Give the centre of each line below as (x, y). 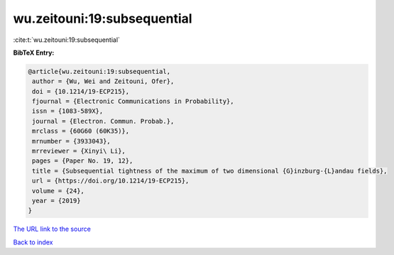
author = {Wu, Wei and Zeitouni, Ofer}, (103, 81)
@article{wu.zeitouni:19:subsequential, (99, 71)
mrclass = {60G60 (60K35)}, (81, 131)
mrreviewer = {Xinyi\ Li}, (79, 151)
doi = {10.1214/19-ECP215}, (81, 91)
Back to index (33, 242)
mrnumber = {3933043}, (72, 141)
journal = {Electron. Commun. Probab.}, (103, 121)
